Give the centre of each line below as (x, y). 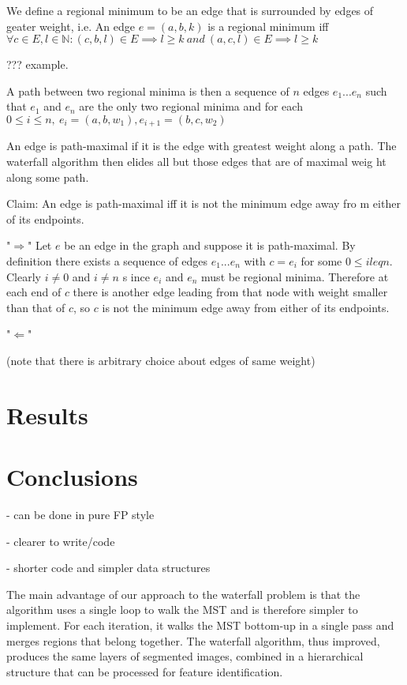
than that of (36, 307)
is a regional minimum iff (268, 26)
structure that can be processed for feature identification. (145, 671)
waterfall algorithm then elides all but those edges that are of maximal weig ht (196, 162)
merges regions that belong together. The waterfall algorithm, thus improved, (193, 640)
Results (47, 414)
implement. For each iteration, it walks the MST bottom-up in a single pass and (200, 625)
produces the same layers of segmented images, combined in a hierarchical (185, 656)
